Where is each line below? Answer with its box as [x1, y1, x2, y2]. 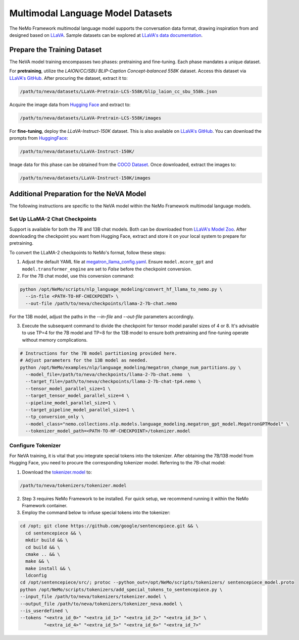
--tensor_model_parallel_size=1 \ [25, 386, 111, 391]
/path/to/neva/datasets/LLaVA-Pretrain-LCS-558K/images [20, 115, 162, 121]
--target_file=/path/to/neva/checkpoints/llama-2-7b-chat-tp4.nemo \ [25, 379, 202, 385]
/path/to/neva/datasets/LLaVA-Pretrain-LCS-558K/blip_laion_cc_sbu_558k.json [20, 88, 217, 94]
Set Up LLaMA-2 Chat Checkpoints [9, 216, 97, 223]
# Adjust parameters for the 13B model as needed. [20, 357, 148, 363]
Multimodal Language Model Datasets [9, 8, 173, 19]
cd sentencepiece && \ [25, 530, 82, 536]
